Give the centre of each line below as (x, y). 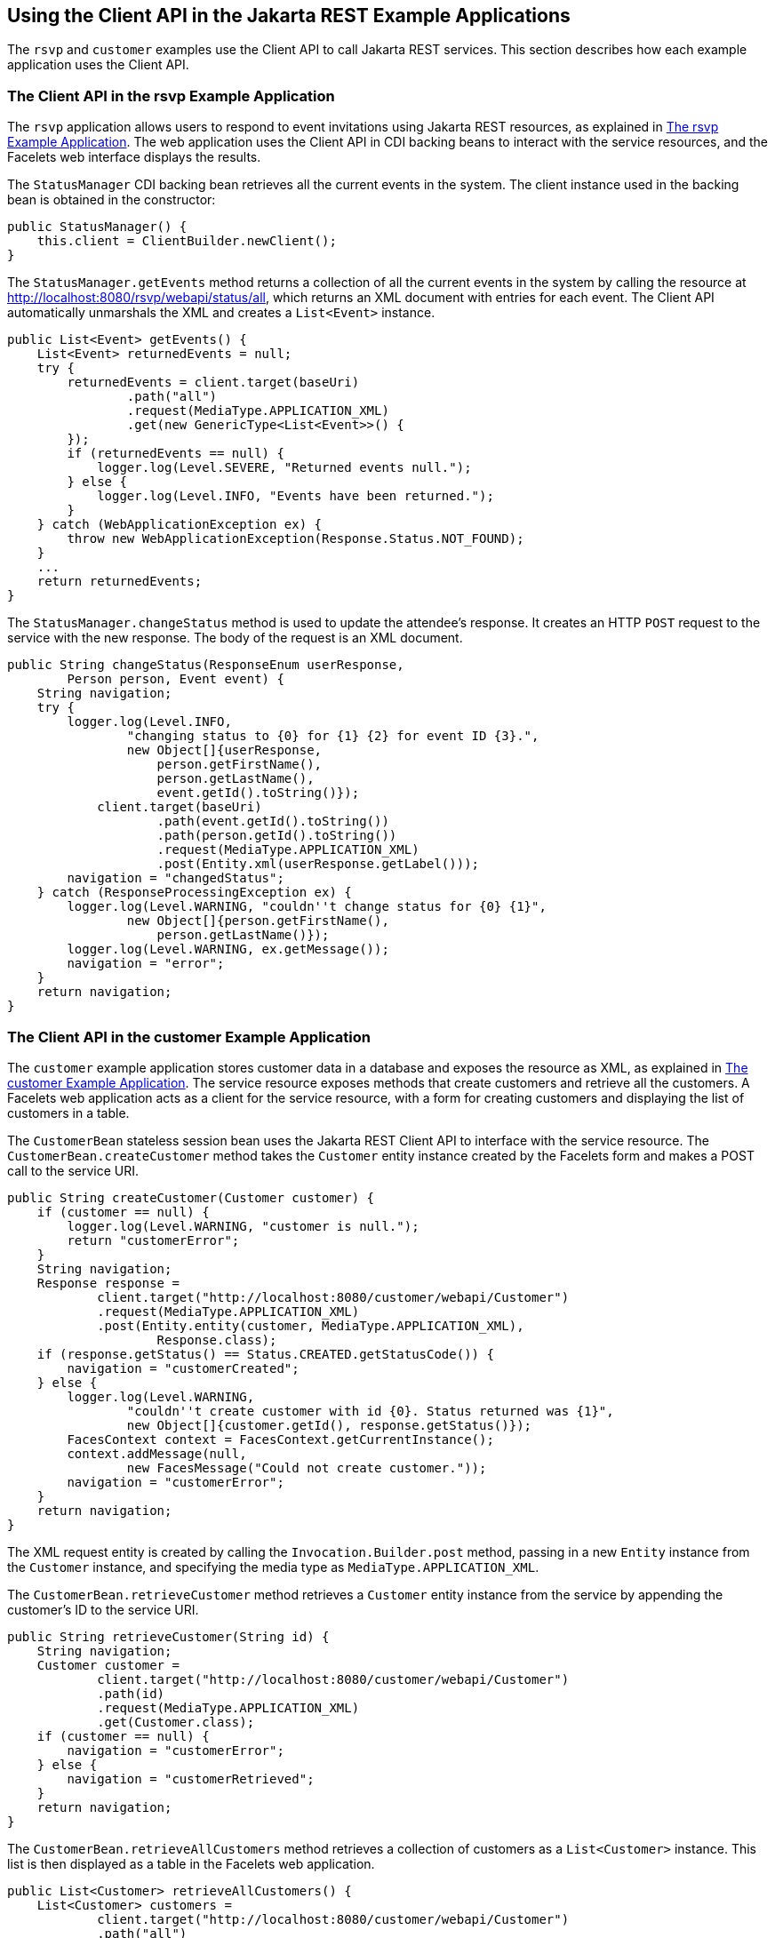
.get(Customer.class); (176, 1722)
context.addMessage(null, (157, 1453)
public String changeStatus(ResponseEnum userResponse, (206, 665)
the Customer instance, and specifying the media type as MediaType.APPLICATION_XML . (273, 1567)
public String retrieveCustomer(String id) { (168, 1636)
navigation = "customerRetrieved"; (191, 1778)
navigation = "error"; (146, 964)
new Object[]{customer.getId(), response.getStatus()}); (329, 1425)
